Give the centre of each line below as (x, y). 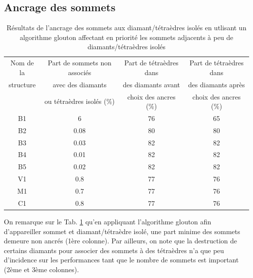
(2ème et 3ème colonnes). (42, 269)
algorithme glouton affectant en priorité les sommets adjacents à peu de (126, 37)
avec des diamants (80, 84)
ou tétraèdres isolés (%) (80, 101)
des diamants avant (151, 84)
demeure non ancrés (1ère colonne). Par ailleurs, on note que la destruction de (120, 241)
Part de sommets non (80, 63)
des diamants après (217, 84)
